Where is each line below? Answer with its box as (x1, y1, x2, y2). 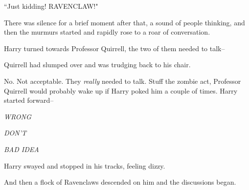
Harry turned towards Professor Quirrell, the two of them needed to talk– (4, 43, 225, 53)
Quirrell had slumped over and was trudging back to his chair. (4, 59, 191, 70)
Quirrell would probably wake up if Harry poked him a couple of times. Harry (4, 85, 238, 95)
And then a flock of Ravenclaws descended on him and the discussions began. (4, 177, 236, 187)
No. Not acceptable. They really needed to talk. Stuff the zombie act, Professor (4, 76, 241, 86)
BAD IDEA (4, 144, 39, 154)
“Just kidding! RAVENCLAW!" (4, 1, 98, 11)
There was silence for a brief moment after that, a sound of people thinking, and (4, 17, 245, 27)
